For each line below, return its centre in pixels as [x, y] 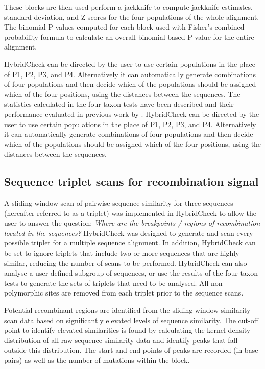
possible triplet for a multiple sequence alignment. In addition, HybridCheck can [130, 243]
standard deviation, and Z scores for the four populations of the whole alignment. [132, 17]
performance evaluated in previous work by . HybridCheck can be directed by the [132, 114]
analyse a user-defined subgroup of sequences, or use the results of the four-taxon [131, 273]
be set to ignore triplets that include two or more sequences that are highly [122, 253]
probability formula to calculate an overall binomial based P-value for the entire [129, 36]
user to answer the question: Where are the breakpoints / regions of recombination [132, 223]
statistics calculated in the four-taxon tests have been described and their [119, 104]
